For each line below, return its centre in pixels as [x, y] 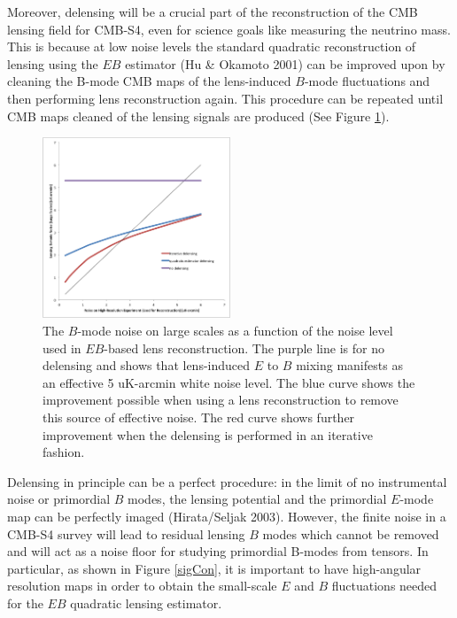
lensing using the [53, 63]
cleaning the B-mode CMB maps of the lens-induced [149, 81]
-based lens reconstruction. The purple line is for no [244, 348]
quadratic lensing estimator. [146, 603]
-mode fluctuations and [367, 81]
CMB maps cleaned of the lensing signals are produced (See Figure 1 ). [198, 116]
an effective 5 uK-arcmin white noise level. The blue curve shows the [229, 382]
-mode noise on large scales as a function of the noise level [235, 331]
